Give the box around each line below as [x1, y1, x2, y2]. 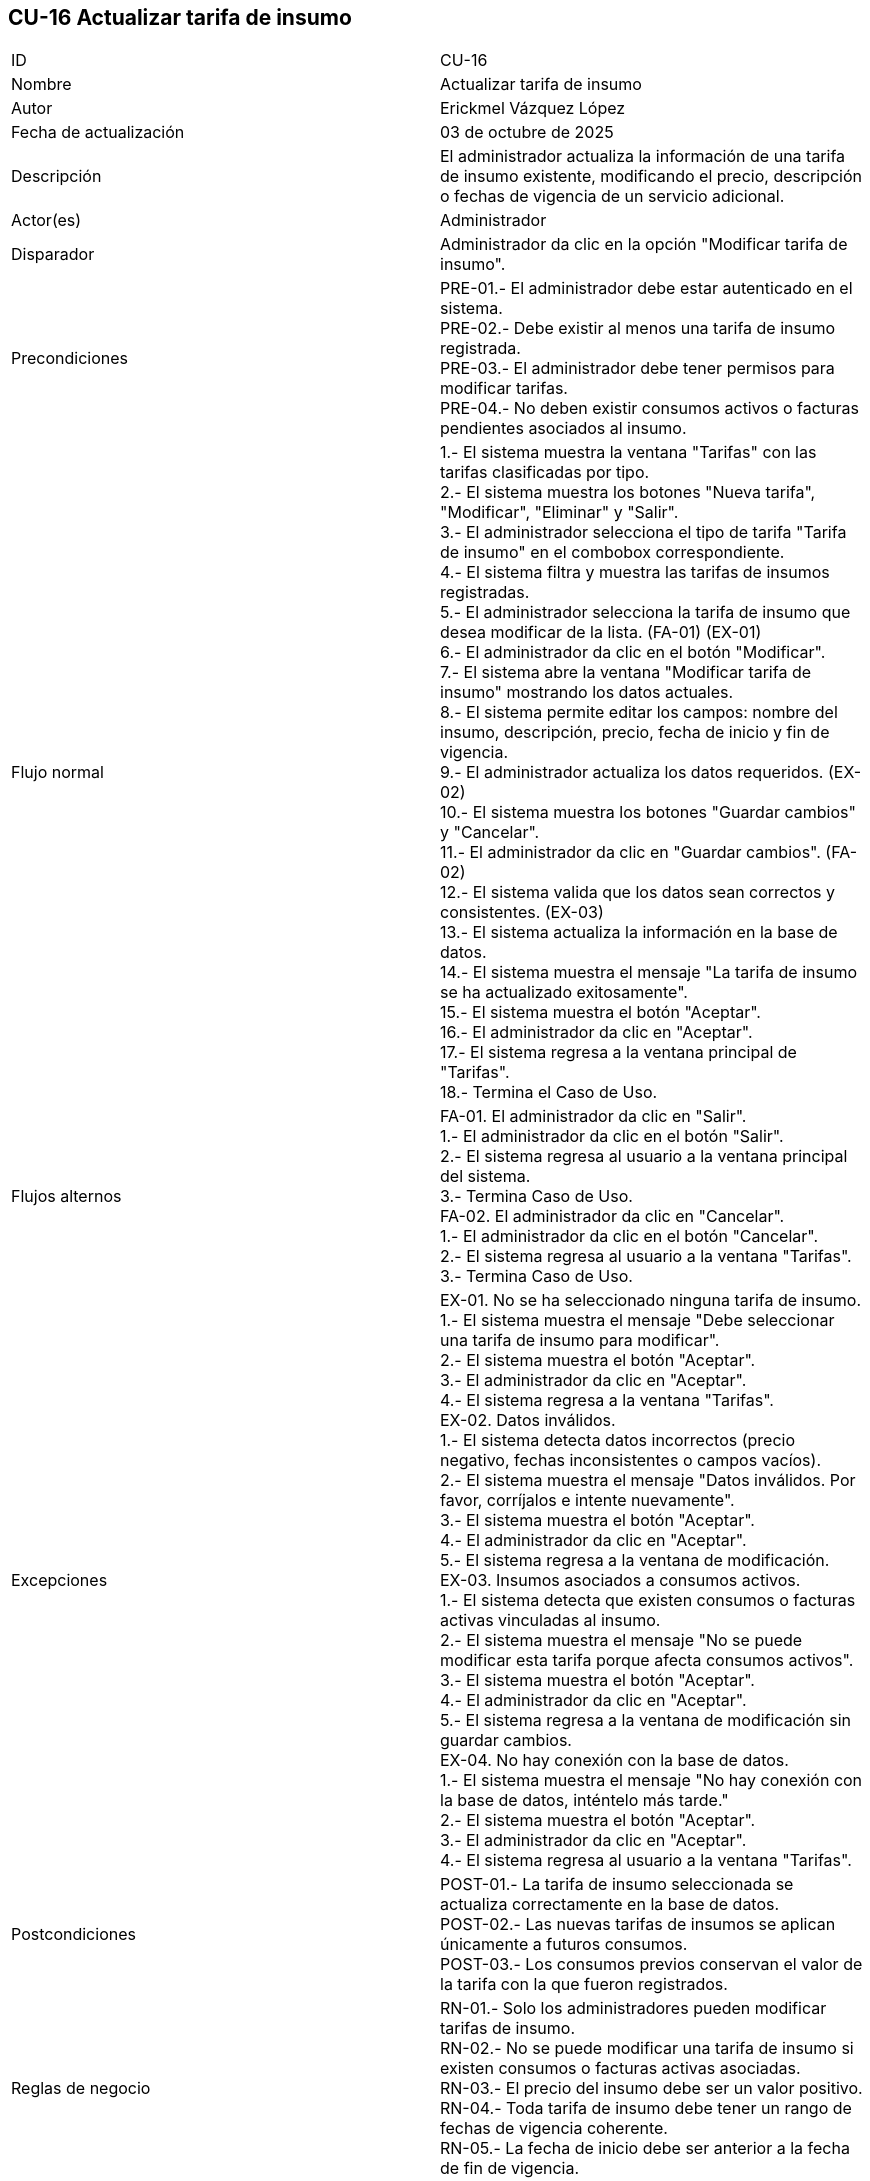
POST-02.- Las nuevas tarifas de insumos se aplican [440, 1914, 836, 1935]
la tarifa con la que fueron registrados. [440, 1974, 728, 1995]
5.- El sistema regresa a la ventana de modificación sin [440, 1710, 851, 1731]
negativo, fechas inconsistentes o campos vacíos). [440, 1450, 821, 1471]
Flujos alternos [11, 1186, 122, 1207]
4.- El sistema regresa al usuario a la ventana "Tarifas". [440, 1850, 852, 1871]
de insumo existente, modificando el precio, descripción [440, 166, 862, 187]
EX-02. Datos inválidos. [440, 1410, 616, 1431]
